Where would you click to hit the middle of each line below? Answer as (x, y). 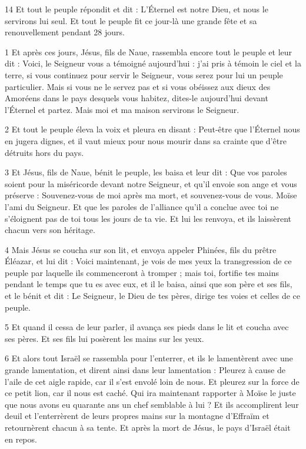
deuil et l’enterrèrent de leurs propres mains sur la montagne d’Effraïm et (137, 416)
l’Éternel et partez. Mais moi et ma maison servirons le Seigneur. (122, 109)
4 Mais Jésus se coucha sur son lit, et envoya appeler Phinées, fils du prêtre (141, 249)
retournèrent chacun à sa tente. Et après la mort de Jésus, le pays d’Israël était (148, 427)
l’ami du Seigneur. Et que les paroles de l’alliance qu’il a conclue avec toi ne (142, 206)
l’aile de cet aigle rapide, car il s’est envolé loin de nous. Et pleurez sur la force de (152, 381)
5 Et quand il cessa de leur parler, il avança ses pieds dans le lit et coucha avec (147, 327)
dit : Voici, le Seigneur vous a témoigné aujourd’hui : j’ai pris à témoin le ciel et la (153, 63)
